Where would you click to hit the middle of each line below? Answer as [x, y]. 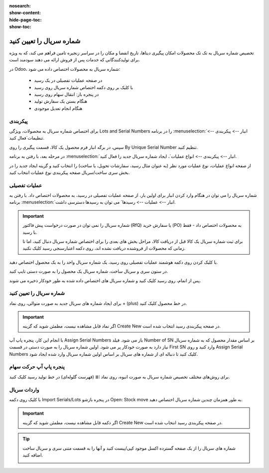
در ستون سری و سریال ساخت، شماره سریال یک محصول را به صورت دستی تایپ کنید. [89, 271]
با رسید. [30, 232]
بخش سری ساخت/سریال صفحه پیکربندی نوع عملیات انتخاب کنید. [69, 172]
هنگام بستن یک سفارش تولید [61, 101]
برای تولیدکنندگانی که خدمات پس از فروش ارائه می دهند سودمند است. [75, 60]
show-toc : [20, 27]
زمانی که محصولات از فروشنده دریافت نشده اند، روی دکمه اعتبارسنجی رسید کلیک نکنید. [104, 248]
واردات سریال [24, 390]
